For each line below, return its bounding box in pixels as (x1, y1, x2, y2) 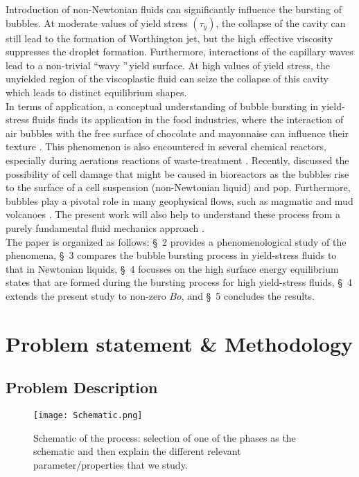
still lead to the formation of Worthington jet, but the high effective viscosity (6, 30, 333, 45)
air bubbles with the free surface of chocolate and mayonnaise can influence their (6, 125, 349, 140)
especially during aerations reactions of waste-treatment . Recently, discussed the (6, 152, 349, 167)
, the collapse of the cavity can (216, 15, 346, 30)
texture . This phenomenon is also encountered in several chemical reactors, (6, 139, 326, 154)
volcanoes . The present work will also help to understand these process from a (6, 207, 340, 222)
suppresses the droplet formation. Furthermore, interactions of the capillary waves (6, 44, 353, 59)
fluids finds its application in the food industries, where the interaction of (32, 112, 344, 127)
